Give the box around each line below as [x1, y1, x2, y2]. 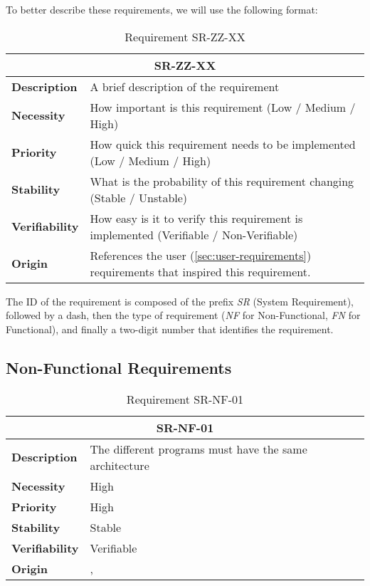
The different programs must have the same [90, 440, 307, 457]
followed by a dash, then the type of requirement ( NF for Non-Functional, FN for [6, 308, 361, 323]
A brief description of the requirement [90, 78, 280, 95]
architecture [90, 456, 149, 473]
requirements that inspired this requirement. [90, 263, 311, 280]
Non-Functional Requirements [6, 356, 232, 378]
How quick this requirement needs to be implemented [90, 135, 356, 152]
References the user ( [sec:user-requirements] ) [90, 246, 312, 263]
